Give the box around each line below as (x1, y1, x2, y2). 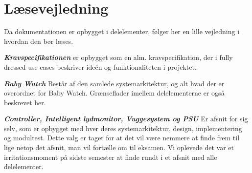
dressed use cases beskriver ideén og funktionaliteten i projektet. (4, 61, 197, 72)
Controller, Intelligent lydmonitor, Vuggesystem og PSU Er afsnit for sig (4, 114, 248, 124)
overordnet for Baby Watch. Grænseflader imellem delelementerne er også (4, 88, 225, 98)
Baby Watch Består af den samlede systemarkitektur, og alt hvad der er (4, 78, 225, 88)
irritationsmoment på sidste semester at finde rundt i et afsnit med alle (4, 152, 217, 162)
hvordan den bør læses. (4, 36, 73, 46)
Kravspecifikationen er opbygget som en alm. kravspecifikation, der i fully (4, 52, 233, 62)
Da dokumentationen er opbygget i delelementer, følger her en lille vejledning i (4, 26, 240, 37)
